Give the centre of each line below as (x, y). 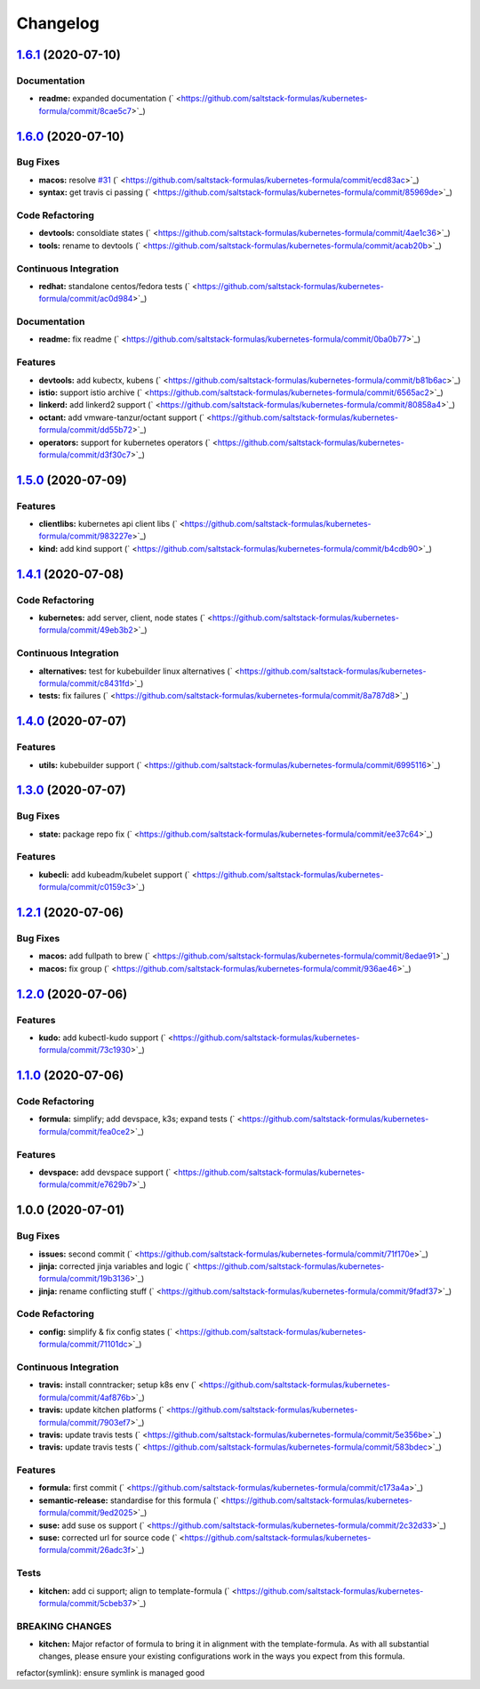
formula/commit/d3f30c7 (85, 455)
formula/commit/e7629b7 (85, 1184)
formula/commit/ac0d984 (86, 299)
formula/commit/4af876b (85, 1397)
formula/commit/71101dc (83, 1345)
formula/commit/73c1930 (85, 1050)
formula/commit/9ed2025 (86, 1513)
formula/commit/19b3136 (84, 1279)
